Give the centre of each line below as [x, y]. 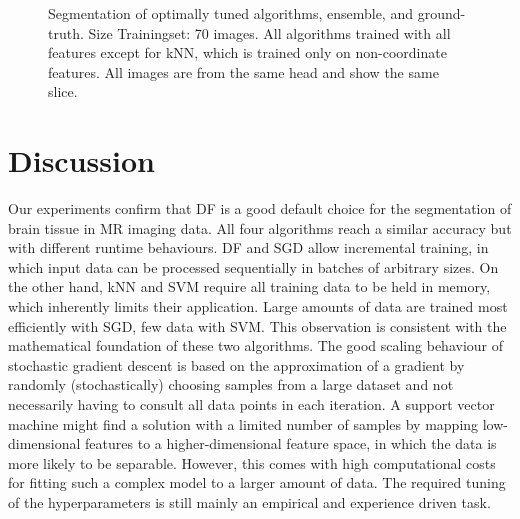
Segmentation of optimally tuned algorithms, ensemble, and [230, 13]
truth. [66, 32]
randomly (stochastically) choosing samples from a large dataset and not [231, 384]
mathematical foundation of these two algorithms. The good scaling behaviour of [255, 345]
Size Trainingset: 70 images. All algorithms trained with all [269, 32]
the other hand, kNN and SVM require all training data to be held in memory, [249, 286]
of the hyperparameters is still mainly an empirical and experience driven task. [249, 502]
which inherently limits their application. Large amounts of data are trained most [258, 306]
